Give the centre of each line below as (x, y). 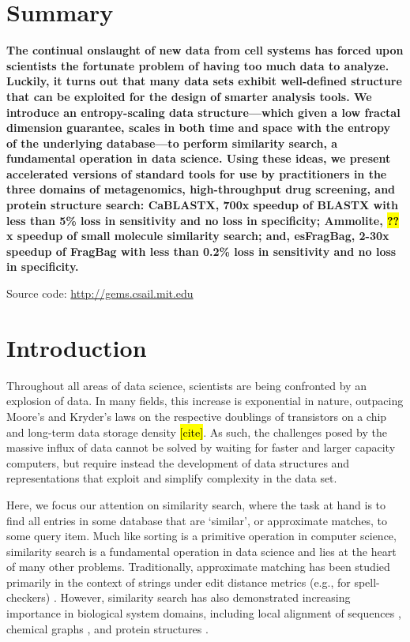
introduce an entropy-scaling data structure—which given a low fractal (203, 112)
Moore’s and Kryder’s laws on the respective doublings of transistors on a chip (197, 416)
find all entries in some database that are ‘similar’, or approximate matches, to (197, 520)
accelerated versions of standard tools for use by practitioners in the (197, 173)
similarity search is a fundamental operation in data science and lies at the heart (201, 551)
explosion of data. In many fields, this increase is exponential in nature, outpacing (205, 401)
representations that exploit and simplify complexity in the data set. (172, 478)
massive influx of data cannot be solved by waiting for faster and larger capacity (201, 447)
